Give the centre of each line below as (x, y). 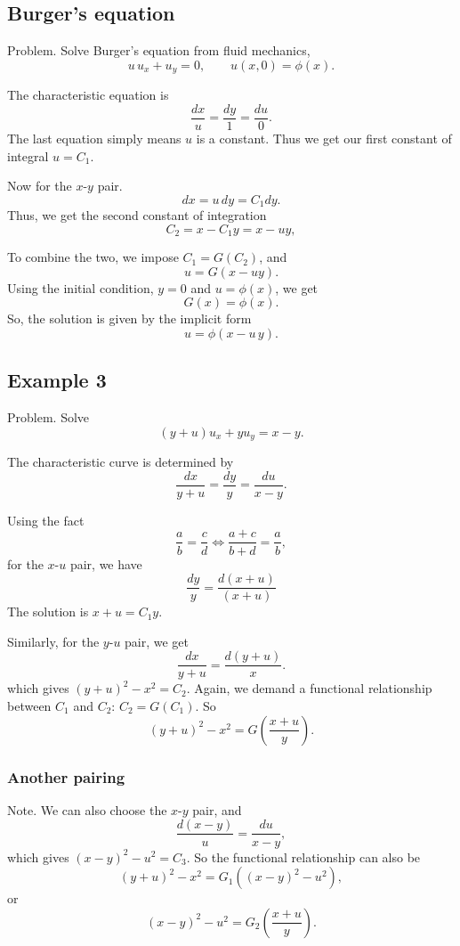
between (29, 706)
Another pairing (66, 776)
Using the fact (46, 520)
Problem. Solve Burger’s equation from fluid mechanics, (159, 50)
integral (28, 155)
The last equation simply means (94, 138)
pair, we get (157, 641)
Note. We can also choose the (87, 809)
